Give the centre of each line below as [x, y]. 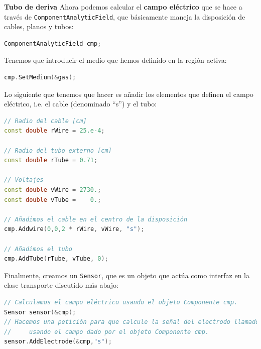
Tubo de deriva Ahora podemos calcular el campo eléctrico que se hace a [123, 7]
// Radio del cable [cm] [45, 121]
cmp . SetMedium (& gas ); [40, 78]
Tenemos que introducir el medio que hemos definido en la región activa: [115, 60]
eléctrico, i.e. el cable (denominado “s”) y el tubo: [81, 104]
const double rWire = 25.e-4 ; [54, 131]
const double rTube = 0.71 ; [51, 160]
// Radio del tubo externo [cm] [58, 150]
